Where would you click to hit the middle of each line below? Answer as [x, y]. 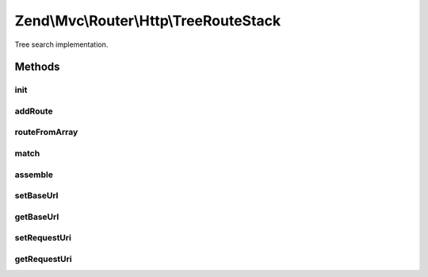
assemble [34, 175]
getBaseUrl [37, 217]
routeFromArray [46, 133]
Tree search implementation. [61, 44]
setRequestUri [43, 238]
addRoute [34, 111]
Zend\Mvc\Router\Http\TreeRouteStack [148, 21]
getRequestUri [43, 259]
